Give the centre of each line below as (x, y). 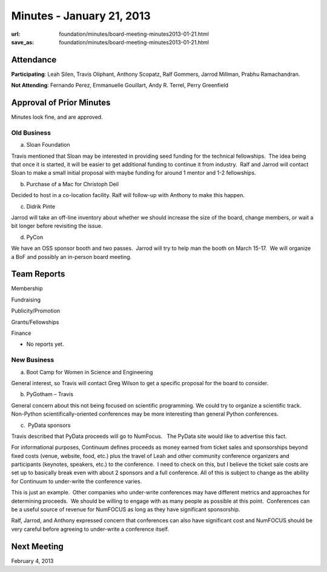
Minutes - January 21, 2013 (81, 16)
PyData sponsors (49, 425)
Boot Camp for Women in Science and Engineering (90, 372)
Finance (21, 333)
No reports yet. (45, 344)
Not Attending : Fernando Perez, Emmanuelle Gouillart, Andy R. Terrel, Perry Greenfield (120, 86)
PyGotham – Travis (50, 394)
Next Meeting (37, 546)
